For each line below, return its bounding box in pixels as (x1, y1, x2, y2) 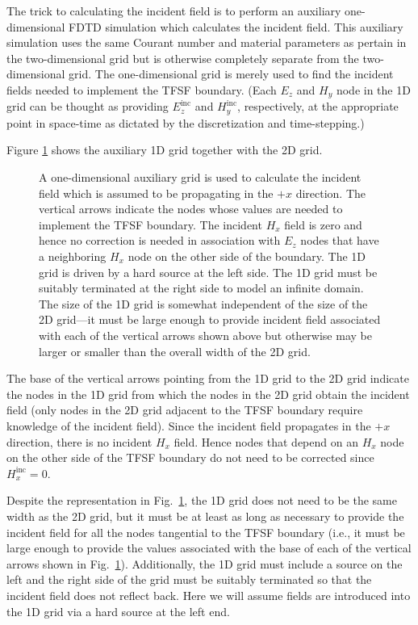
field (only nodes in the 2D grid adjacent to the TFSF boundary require (6, 401, 363, 418)
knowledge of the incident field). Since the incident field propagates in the (6, 417, 371, 434)
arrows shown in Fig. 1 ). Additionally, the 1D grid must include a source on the (6, 555, 403, 572)
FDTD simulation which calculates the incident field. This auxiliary (69, 18, 403, 35)
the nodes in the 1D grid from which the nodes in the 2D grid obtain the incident (6, 385, 410, 402)
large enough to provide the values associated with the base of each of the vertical (6, 539, 412, 556)
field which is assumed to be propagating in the (39, 184, 274, 201)
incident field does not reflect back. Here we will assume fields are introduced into (6, 586, 411, 603)
